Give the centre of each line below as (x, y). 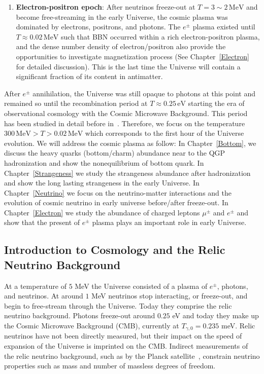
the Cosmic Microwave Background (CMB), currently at (92, 326)
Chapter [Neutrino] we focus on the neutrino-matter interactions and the (118, 192)
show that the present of (42, 222)
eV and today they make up (216, 315)
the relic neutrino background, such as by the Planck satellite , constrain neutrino (132, 356)
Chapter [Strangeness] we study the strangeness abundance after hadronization (127, 173)
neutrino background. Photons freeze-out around (80, 315)
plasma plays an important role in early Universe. (169, 222)
